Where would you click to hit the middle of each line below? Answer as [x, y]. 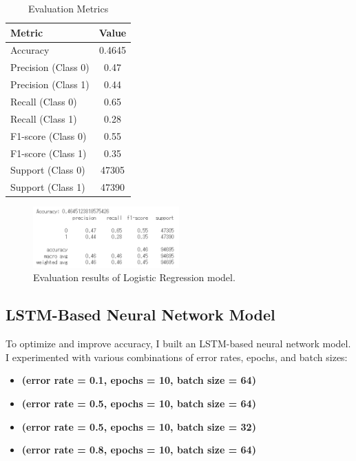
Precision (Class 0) [50, 67]
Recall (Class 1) [44, 118]
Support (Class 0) [48, 170]
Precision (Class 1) [50, 84]
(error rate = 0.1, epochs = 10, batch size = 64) [139, 380]
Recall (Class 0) [44, 101]
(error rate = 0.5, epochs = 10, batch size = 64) [139, 403]
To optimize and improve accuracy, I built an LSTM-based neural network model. [178, 344]
